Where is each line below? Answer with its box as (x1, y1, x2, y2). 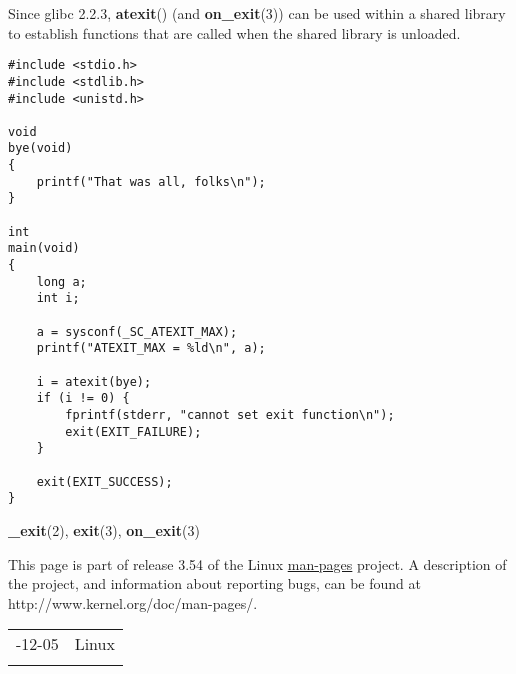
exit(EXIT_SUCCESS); (36, 474, 173, 489)
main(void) (8, 241, 80, 256)
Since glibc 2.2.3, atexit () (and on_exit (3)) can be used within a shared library (8, 3, 506, 23)
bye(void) (8, 141, 73, 156)
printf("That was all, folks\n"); (36, 174, 266, 189)
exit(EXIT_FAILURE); (65, 424, 202, 439)
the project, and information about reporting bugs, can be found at (8, 573, 421, 594)
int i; (36, 291, 80, 306)
